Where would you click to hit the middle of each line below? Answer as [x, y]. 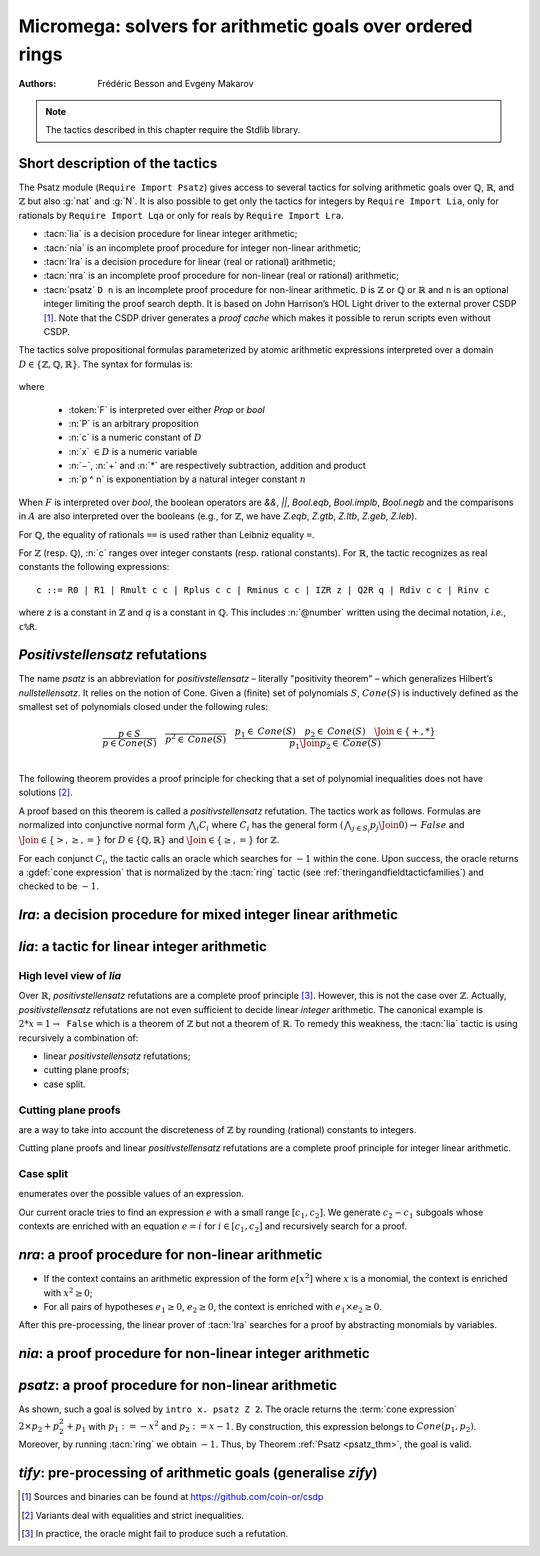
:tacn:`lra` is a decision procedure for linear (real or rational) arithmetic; [189, 261]
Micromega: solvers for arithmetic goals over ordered [245, 26]
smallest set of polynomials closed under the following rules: [143, 707]
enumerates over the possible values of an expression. [131, 1194]
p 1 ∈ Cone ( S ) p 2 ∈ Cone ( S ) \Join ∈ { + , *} [335, 733]
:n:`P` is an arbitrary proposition [133, 423]
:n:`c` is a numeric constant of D [135, 437]
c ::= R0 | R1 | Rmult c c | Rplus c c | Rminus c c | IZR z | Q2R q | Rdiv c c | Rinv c [263, 589]
